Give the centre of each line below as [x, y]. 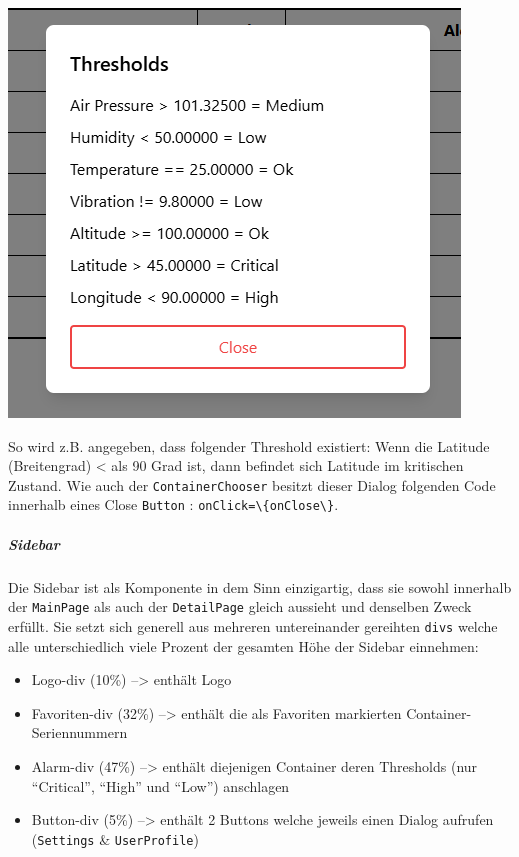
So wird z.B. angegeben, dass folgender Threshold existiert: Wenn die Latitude [249, 445]
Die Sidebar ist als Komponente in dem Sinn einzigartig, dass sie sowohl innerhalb [260, 586]
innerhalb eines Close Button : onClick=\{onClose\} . [173, 504]
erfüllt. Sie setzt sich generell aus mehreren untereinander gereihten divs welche [253, 625]
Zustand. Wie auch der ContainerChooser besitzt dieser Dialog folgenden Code [252, 484]
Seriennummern [79, 732]
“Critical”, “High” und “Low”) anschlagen [160, 785]
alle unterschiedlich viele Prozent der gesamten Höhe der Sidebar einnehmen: [243, 645]
